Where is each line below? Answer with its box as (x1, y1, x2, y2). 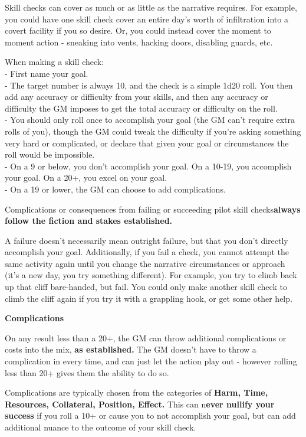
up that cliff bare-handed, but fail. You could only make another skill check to (5, 281, 287, 293)
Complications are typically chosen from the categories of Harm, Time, (5, 386, 268, 399)
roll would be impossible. (5, 148, 95, 161)
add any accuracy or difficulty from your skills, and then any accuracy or (5, 90, 268, 103)
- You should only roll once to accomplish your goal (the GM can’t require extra (5, 113, 295, 126)
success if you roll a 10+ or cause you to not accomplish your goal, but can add (5, 409, 296, 422)
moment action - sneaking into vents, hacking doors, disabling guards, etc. (5, 35, 273, 48)
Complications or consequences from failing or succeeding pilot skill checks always (5, 203, 301, 215)
